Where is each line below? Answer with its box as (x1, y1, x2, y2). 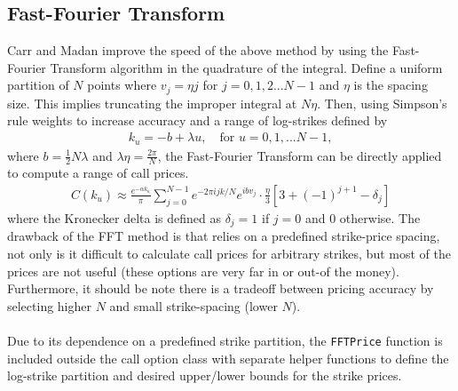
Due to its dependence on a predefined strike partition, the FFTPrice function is (7, 331, 443, 349)
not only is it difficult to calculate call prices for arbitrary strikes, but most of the (7, 244, 451, 263)
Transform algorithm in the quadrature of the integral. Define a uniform (50, 58, 443, 76)
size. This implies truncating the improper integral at (7, 93, 297, 112)
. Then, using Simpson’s (317, 93, 447, 112)
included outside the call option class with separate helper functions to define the (7, 348, 449, 367)
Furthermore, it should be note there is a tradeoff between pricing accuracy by (7, 279, 434, 298)
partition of (7, 76, 69, 94)
